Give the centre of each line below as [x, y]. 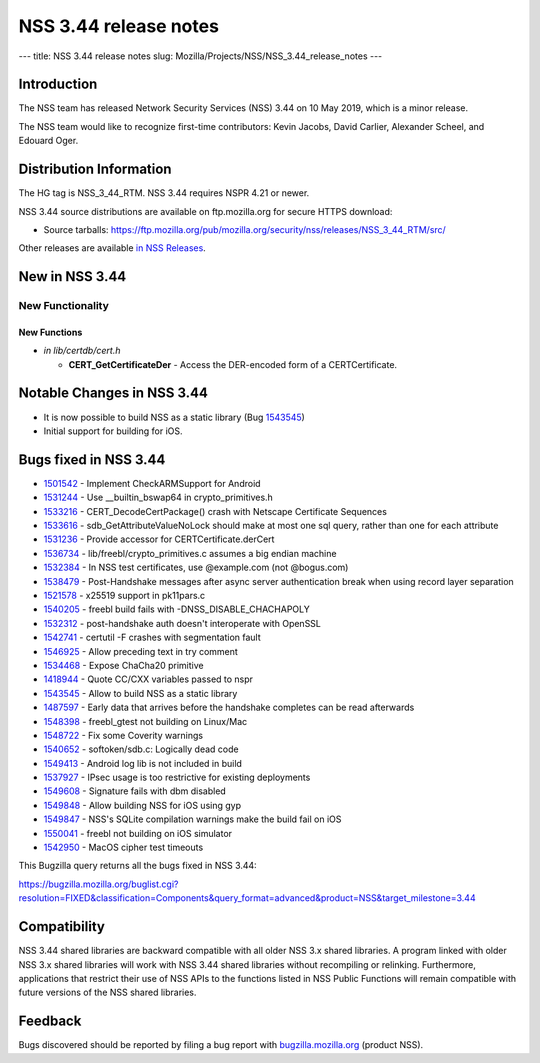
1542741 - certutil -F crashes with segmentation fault [152, 637]
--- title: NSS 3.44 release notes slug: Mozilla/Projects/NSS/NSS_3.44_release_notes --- [200, 56]
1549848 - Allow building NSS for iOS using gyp [142, 805]
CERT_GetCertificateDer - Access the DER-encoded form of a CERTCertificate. [233, 364]
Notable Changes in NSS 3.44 [113, 393]
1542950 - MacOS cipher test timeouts [123, 847]
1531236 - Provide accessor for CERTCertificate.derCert [159, 539]
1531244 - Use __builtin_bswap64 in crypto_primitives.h [158, 497]
